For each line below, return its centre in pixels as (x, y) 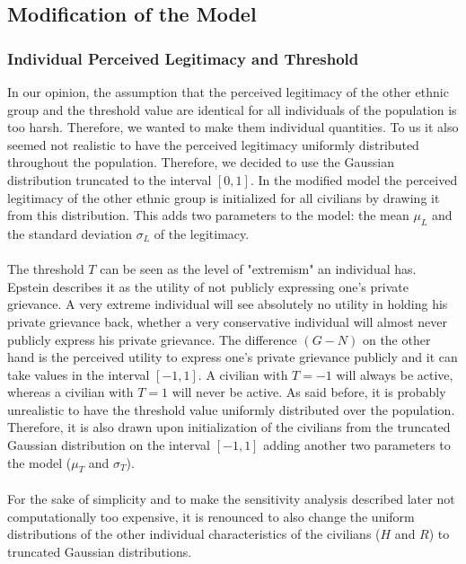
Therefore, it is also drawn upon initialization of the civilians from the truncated (229, 427)
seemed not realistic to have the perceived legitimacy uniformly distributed (213, 144)
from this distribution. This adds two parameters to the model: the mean (208, 215)
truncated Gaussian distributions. (100, 551)
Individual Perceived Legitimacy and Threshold (183, 58)
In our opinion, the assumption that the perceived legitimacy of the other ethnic (228, 92)
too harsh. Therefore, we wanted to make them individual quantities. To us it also (233, 127)
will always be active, (395, 374)
